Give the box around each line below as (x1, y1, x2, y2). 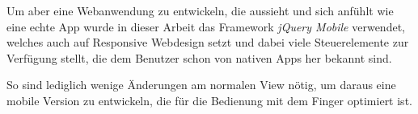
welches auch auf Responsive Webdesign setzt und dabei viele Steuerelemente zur (6, 34, 409, 51)
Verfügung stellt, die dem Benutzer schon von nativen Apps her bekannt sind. (6, 49, 392, 66)
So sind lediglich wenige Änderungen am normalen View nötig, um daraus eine (6, 76, 396, 93)
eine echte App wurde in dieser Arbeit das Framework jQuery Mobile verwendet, (6, 18, 405, 35)
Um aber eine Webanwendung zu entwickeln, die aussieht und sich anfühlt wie (6, 2, 394, 18)
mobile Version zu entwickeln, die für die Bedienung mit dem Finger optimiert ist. (6, 92, 412, 108)
